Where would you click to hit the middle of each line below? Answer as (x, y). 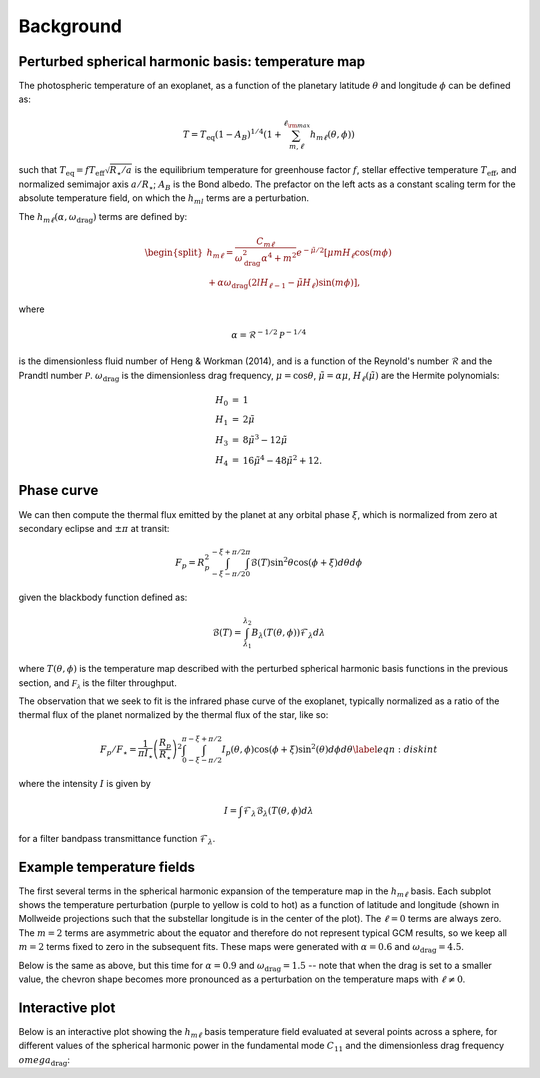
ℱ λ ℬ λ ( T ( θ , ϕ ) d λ (278, 812)
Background (70, 26)
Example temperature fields (106, 866)
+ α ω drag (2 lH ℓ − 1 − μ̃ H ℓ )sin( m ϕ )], (284, 283)
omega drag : (44, 1060)
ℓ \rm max (297, 123)
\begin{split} (174, 252)
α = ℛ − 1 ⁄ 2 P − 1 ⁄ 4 (269, 334)
